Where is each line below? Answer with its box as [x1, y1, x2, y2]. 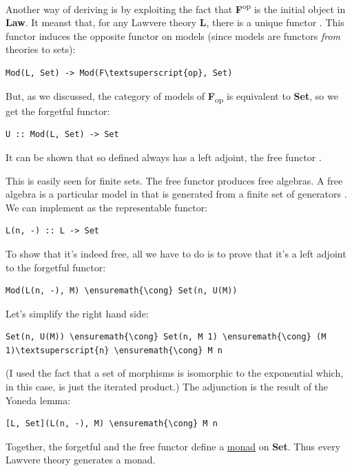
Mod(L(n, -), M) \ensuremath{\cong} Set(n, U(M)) [6, 286, 238, 296]
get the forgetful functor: [6, 103, 110, 118]
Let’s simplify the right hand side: [6, 306, 149, 320]
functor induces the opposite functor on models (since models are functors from [6, 28, 341, 43]
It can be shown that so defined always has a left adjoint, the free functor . [6, 149, 322, 164]
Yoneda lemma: [6, 392, 71, 407]
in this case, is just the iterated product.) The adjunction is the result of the [6, 379, 329, 394]
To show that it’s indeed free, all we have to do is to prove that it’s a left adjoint [6, 246, 346, 260]
